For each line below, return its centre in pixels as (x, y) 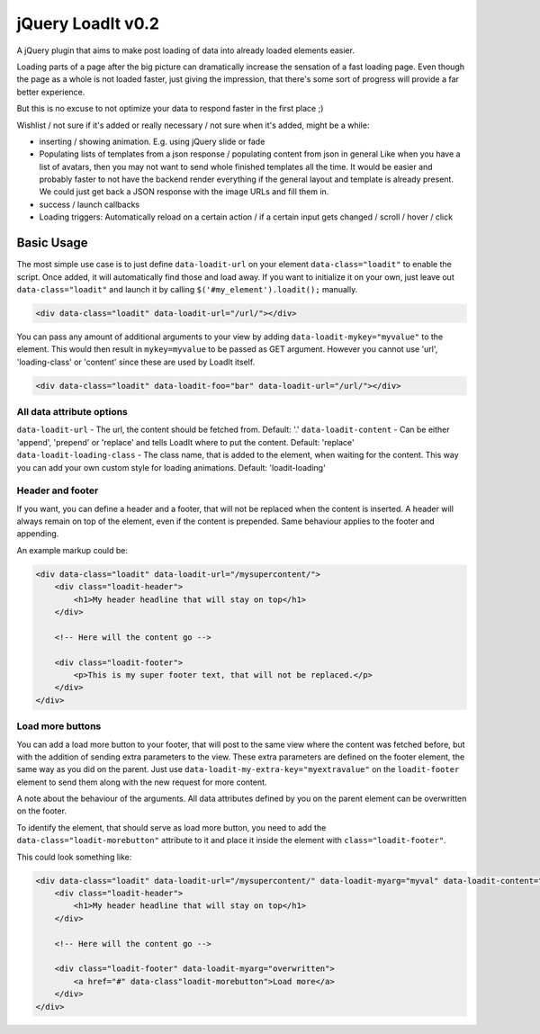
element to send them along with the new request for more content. (142, 782)
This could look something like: (74, 857)
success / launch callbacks (89, 204)
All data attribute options (72, 412)
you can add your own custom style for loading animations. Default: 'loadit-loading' (171, 467)
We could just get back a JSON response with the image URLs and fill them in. (184, 192)
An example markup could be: (72, 550)
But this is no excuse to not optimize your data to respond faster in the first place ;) (170, 109)
